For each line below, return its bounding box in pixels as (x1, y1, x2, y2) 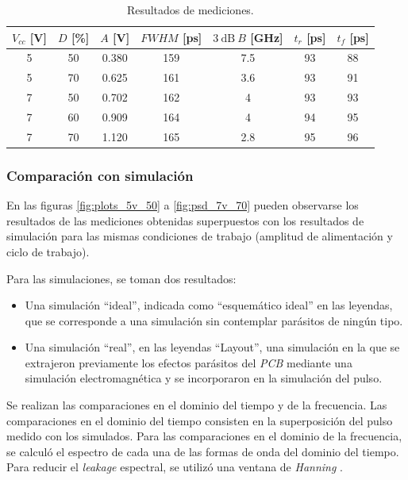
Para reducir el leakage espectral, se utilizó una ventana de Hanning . (6, 459, 343, 475)
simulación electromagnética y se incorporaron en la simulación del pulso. (25, 370, 383, 386)
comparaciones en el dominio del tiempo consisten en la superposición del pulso (6, 412, 393, 428)
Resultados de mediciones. (126, 2, 254, 17)
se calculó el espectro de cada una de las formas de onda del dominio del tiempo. (6, 443, 399, 459)
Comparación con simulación (6, 165, 194, 185)
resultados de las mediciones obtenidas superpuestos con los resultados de (6, 212, 364, 228)
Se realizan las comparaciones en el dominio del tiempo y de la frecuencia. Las (6, 397, 387, 413)
